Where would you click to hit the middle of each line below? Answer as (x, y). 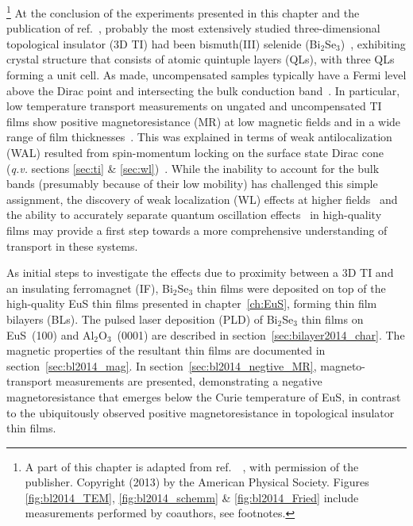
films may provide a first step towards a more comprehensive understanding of (197, 230)
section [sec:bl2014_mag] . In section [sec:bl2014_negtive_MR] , (162, 365)
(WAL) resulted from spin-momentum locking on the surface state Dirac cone (195, 152)
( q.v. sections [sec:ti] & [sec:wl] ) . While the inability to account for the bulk (193, 168)
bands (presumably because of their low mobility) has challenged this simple (192, 184)
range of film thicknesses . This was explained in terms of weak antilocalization (199, 137)
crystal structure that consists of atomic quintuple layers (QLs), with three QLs (201, 59)
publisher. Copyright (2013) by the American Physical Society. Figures (197, 482)
